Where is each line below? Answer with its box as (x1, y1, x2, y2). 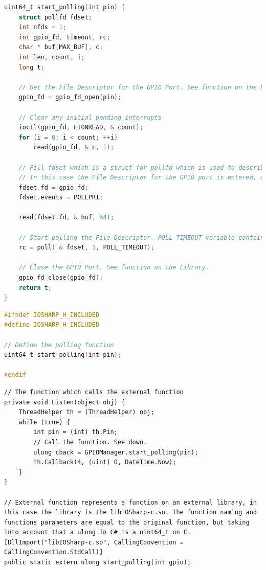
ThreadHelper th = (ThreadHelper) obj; (18, 408, 154, 416)
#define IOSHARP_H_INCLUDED (4, 321, 100, 329)
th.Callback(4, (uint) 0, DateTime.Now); (33, 459, 176, 466)
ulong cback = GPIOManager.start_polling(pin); (33, 448, 198, 456)
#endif (4, 371, 26, 379)
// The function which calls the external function (4, 388, 184, 396)
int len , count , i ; (18, 53, 85, 61)
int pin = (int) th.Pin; (33, 428, 118, 436)
